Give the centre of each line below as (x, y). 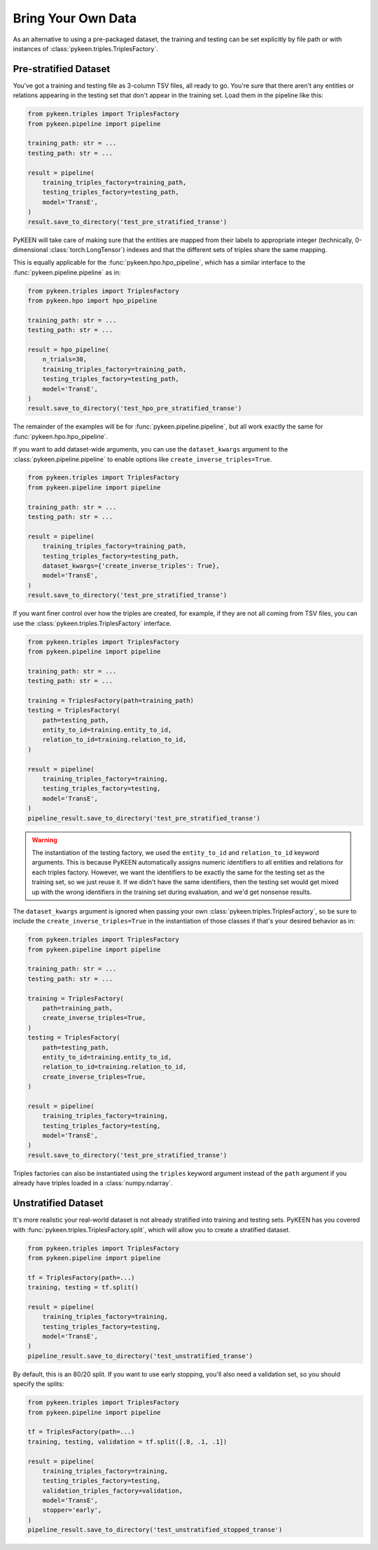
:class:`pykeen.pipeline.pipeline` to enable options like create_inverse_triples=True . (142, 459)
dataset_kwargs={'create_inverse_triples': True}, (131, 566)
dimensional (30, 249)
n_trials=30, (65, 359)
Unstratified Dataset (58, 1203)
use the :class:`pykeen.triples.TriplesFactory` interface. (92, 623)
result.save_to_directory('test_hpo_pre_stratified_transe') (135, 409)
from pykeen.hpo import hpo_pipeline (92, 301)
